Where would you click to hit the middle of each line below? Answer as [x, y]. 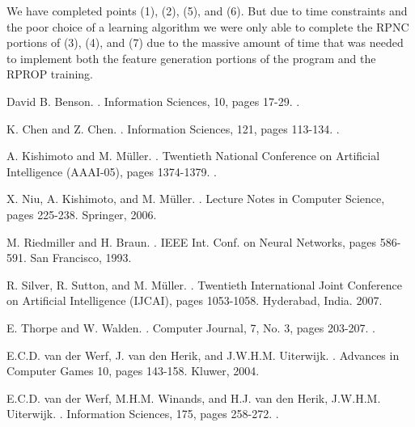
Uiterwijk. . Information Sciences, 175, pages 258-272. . [143, 414]
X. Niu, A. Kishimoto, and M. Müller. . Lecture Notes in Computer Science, [196, 199]
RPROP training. [50, 74]
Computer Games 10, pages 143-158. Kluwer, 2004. [133, 371]
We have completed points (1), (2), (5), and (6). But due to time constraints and [207, 11]
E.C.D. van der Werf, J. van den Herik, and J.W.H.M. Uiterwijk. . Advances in [203, 355]
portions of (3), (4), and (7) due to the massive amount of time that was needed [205, 42]
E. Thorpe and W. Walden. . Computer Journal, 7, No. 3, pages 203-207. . [191, 327]
